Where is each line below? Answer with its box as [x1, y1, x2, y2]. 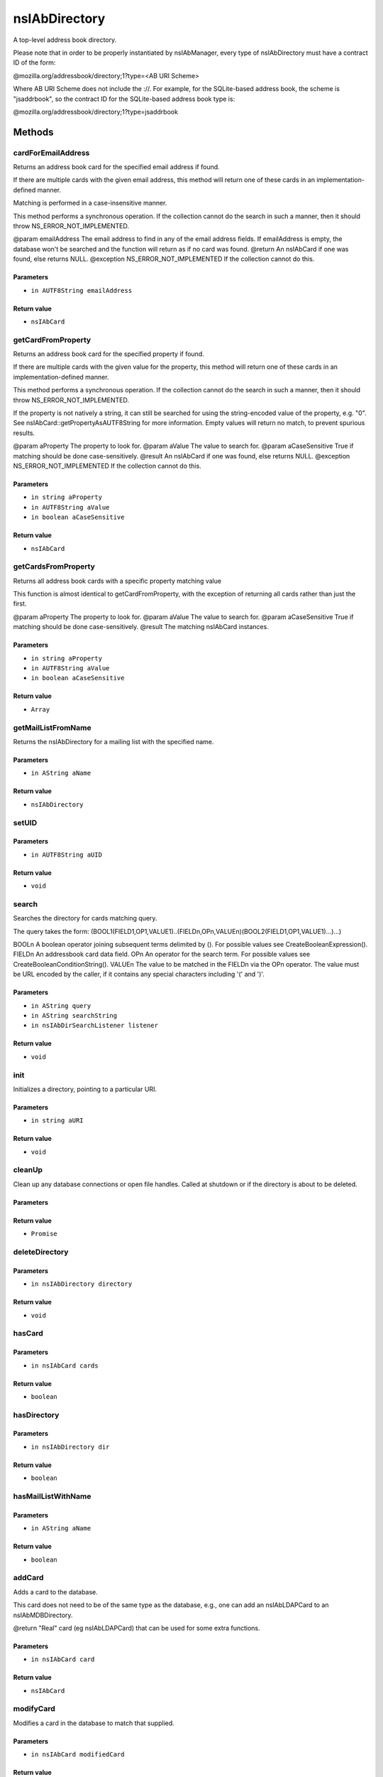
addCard [13, 1573, 44, 1583]
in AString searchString [30, 1011, 117, 1019]
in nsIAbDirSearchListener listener [30, 1021, 159, 1030]
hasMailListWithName [13, 1491, 91, 1501]
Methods [13, 126, 54, 138]
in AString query [30, 1002, 91, 1009]
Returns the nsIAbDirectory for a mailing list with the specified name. [13, 737, 214, 746]
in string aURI [30, 1117, 84, 1124]
